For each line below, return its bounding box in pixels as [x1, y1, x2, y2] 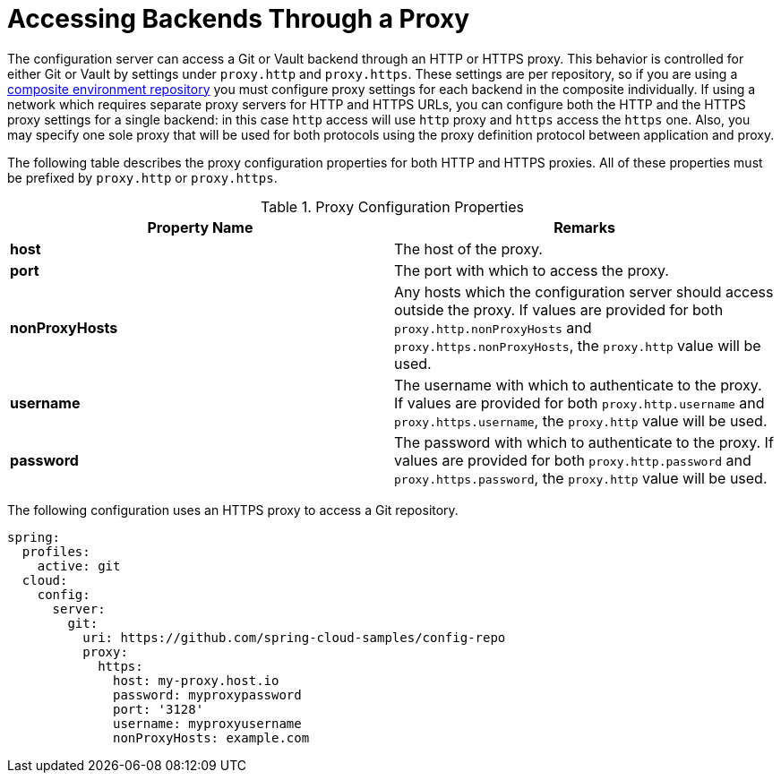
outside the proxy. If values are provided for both [394, 300, 724, 319]
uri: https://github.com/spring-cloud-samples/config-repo [82, 630, 506, 645]
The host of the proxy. [394, 239, 543, 258]
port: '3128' [113, 701, 204, 716]
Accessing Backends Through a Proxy [7, 4, 470, 34]
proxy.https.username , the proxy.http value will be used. [394, 411, 768, 430]
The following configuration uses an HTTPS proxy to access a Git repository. [7, 501, 459, 518]
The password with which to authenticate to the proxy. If [394, 433, 774, 451]
